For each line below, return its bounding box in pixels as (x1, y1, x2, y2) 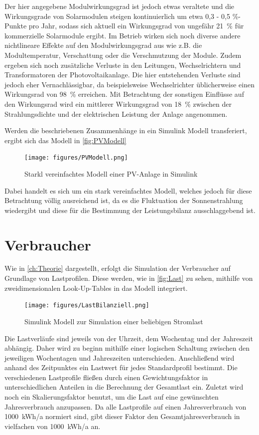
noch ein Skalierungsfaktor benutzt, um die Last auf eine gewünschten (4, 392, 219, 402)
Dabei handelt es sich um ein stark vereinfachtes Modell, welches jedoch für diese (4, 185, 252, 196)
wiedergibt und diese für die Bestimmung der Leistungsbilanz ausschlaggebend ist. (4, 205, 256, 215)
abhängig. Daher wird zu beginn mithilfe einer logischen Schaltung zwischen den (4, 343, 250, 353)
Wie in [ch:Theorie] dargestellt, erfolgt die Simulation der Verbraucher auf (4, 263, 231, 273)
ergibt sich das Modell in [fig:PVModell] (4, 135, 127, 145)
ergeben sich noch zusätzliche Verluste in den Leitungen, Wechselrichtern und (4, 59, 241, 70)
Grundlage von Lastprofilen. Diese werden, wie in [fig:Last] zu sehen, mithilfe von (4, 273, 253, 283)
